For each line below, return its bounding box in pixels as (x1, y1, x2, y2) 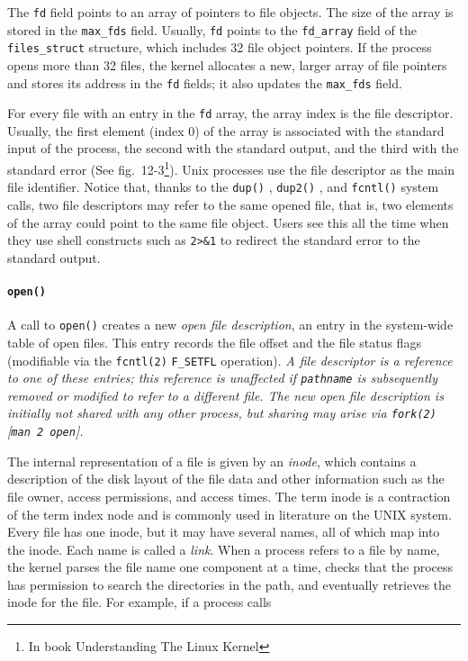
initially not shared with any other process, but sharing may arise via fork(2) (7, 403, 436, 422)
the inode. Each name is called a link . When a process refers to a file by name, (7, 539, 440, 558)
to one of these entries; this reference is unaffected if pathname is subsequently (7, 368, 437, 387)
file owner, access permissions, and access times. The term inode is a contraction (7, 486, 451, 505)
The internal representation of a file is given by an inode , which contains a (7, 451, 417, 470)
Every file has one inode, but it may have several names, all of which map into (7, 522, 440, 541)
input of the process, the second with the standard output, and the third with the (7, 139, 459, 158)
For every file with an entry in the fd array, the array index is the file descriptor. (7, 104, 454, 122)
